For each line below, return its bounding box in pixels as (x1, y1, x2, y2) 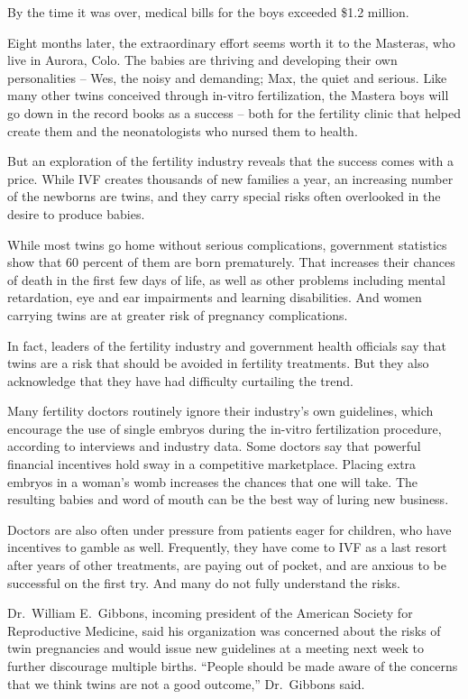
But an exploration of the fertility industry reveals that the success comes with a (7, 152, 454, 170)
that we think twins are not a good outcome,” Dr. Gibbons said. (7, 674, 365, 693)
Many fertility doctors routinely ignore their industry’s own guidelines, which (7, 401, 434, 420)
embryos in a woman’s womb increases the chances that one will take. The (7, 472, 418, 491)
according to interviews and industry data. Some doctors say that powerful (7, 437, 421, 455)
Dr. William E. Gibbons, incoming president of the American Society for (7, 603, 413, 622)
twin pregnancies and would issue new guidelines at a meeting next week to (7, 639, 424, 658)
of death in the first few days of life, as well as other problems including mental (7, 270, 445, 289)
